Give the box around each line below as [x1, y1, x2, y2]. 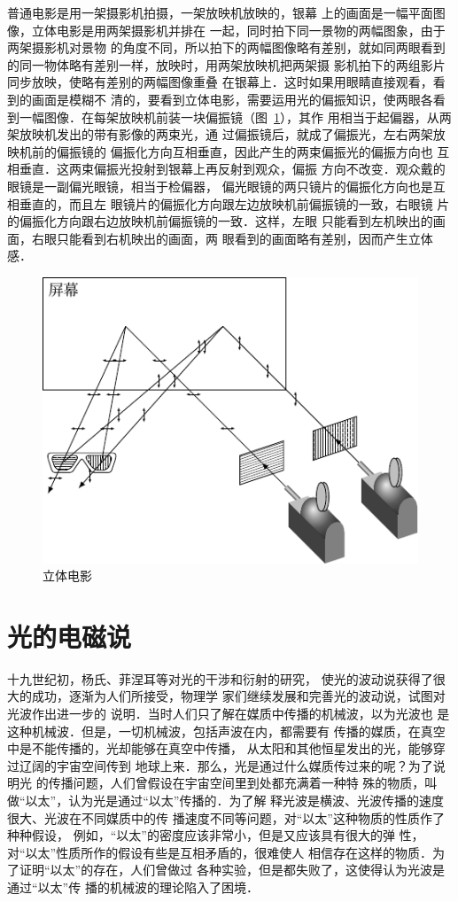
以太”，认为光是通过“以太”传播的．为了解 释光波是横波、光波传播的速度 [25, 791, 445, 810]
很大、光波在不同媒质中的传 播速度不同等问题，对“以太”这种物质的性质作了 [7, 808, 445, 827]
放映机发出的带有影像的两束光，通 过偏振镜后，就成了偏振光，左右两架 [19, 125, 433, 144]
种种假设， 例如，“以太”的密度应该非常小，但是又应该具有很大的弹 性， [7, 826, 424, 844]
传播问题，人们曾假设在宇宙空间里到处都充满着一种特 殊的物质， [48, 774, 425, 792]
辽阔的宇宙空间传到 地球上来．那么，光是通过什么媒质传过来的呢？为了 [19, 756, 433, 774]
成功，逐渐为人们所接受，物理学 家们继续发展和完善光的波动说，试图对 [31, 687, 446, 705]
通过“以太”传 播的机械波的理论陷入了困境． [7, 877, 259, 896]
